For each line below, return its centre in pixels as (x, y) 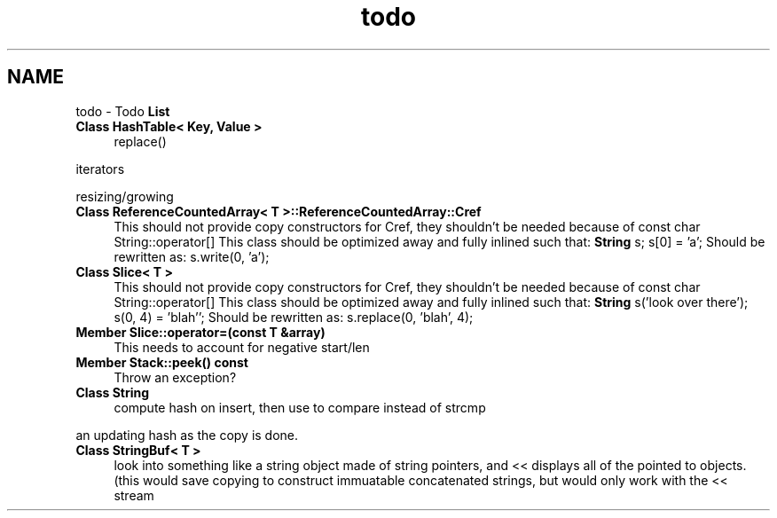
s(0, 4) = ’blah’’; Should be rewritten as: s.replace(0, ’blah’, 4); (294, 317)
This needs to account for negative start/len (242, 347)
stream (134, 495)
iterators (100, 169)
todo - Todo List (123, 111)
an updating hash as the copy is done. (187, 435)
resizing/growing (125, 196)
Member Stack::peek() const (162, 362)
